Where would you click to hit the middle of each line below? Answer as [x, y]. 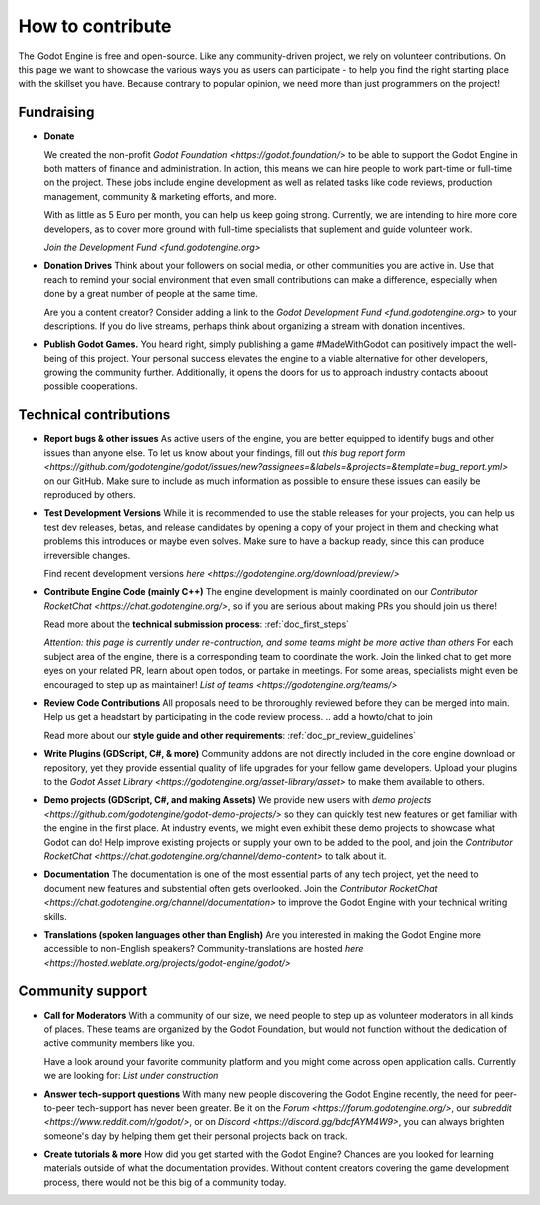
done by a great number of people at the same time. [151, 294]
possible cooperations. [90, 386]
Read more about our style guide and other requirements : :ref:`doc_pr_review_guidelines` [230, 735]
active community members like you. [119, 1043]
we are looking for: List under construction [131, 1076]
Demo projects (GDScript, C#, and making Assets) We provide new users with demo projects [237, 800]
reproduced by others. [89, 494]
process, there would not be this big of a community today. [165, 1182]
